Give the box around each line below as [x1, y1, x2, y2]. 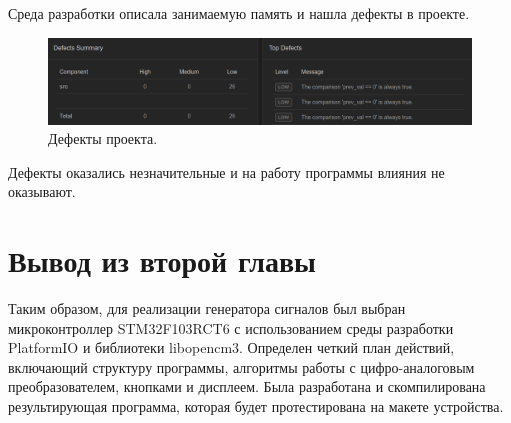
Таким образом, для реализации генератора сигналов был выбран [8, 298, 406, 319]
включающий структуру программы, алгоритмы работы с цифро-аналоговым [8, 356, 475, 377]
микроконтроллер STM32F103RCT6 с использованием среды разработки [8, 317, 454, 338]
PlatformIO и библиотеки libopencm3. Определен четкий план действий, [8, 337, 455, 358]
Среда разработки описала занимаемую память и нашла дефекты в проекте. [8, 3, 470, 23]
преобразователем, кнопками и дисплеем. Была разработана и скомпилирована [8, 376, 486, 397]
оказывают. [8, 181, 76, 202]
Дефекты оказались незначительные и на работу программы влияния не [8, 161, 445, 182]
